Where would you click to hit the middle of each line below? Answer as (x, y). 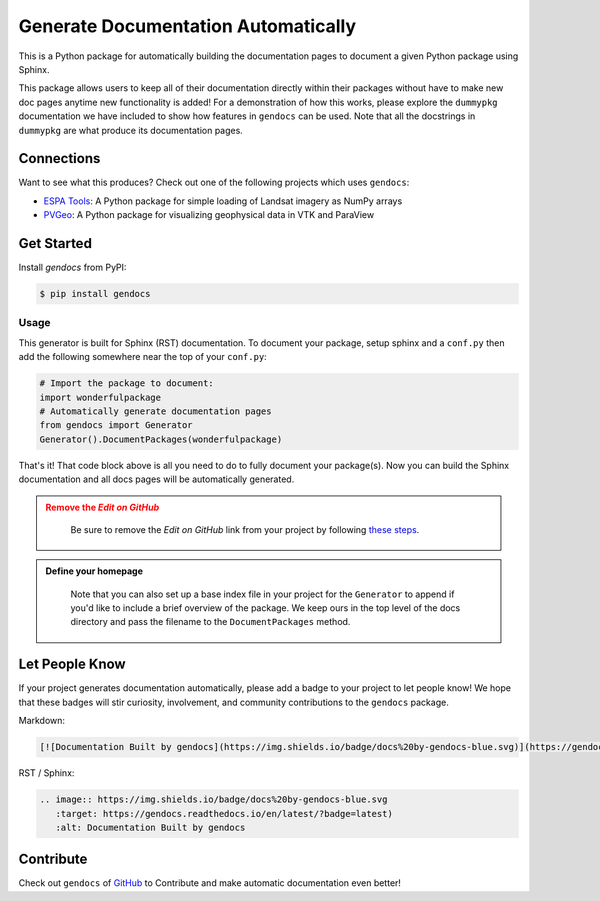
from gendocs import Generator (116, 425)
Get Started (55, 243)
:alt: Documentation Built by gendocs (150, 827)
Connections (59, 158)
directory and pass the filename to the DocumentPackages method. (210, 622)
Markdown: (41, 721)
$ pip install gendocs (95, 294)
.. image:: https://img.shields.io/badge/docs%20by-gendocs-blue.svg (213, 799)
